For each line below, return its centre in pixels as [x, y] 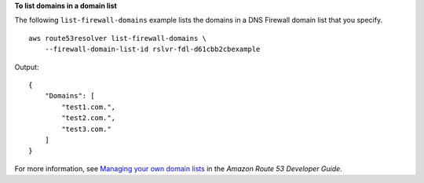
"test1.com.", [89, 107]
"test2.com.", [89, 118]
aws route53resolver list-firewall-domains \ [118, 38]
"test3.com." [86, 129]
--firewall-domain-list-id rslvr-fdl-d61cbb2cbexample [152, 49]
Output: [27, 67]
